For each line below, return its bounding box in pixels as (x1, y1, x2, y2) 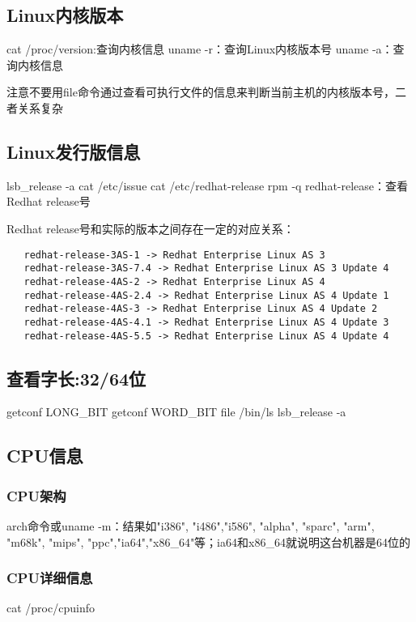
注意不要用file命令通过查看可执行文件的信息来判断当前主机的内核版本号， (6, 83, 395, 100)
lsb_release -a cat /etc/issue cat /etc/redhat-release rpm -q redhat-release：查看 (6, 177, 409, 194)
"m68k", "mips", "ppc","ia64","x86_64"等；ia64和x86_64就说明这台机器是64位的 (6, 533, 410, 550)
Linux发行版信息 (6, 138, 141, 164)
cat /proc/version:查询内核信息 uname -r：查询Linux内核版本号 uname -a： (6, 40, 393, 58)
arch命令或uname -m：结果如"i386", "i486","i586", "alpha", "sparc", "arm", (6, 517, 375, 534)
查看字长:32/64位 (6, 365, 146, 390)
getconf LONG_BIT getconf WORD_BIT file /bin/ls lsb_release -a (6, 403, 346, 420)
